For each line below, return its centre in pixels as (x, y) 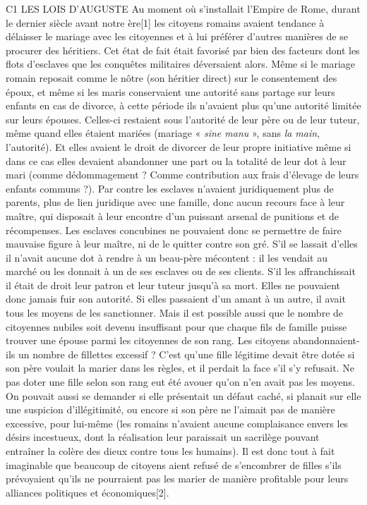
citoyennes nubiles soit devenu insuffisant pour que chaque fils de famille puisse (176, 326)
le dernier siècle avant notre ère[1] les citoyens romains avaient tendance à (165, 22)
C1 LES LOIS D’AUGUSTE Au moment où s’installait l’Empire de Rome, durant (183, 8)
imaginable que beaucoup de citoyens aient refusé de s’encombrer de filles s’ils (174, 464)
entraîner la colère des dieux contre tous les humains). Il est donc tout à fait (170, 451)
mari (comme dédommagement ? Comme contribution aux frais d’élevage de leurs (182, 175)
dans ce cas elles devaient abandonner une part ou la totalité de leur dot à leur (176, 160)
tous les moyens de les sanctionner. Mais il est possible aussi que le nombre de (175, 313)
